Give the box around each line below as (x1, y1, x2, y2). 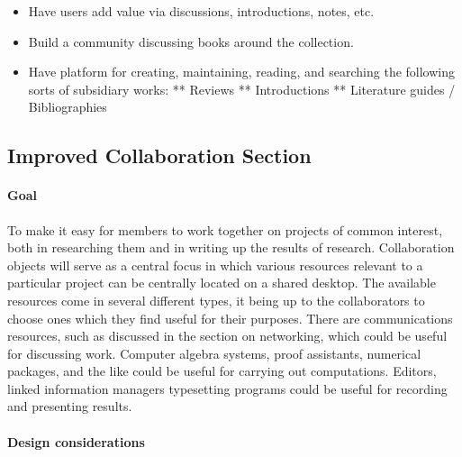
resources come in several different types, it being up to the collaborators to (7, 290, 425, 309)
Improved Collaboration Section (7, 142, 312, 169)
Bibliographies (28, 97, 107, 116)
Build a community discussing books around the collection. (28, 32, 354, 50)
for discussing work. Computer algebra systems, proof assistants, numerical (7, 343, 421, 362)
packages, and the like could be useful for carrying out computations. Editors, (7, 361, 437, 380)
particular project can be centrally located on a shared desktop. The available (7, 273, 436, 292)
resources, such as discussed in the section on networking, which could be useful (7, 326, 448, 345)
